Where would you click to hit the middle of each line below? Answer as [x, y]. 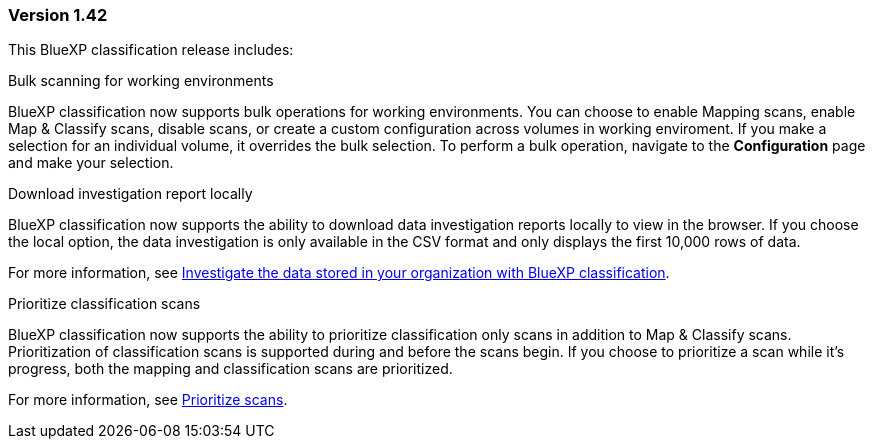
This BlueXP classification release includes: [151, 50]
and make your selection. [91, 163]
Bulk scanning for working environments [141, 81]
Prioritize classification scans [104, 304]
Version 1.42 [58, 15]
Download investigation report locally [130, 194]
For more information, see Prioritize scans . [148, 400]
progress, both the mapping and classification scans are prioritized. [230, 369]
